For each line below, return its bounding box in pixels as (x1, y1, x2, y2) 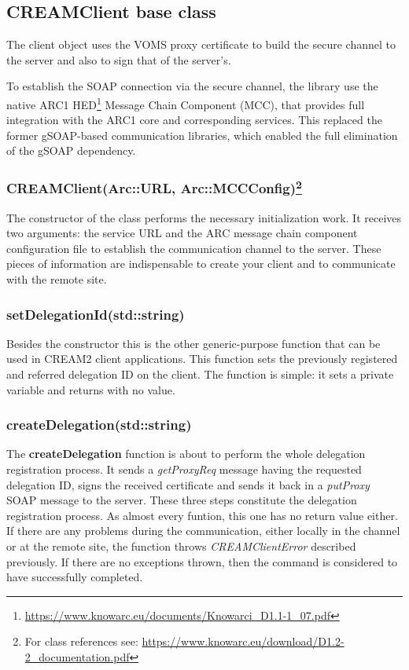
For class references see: (24, 633, 138, 650)
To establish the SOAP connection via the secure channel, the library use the (6, 78, 378, 94)
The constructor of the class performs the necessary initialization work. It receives (6, 209, 402, 225)
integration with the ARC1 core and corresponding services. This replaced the (6, 112, 382, 128)
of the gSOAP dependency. (6, 142, 136, 159)
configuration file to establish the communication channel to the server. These (6, 240, 381, 256)
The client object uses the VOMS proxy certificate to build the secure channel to (6, 36, 396, 53)
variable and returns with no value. (6, 381, 175, 397)
